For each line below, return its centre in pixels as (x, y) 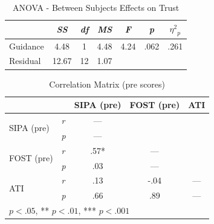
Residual (25, 61)
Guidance (27, 46)
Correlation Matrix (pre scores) (107, 84)
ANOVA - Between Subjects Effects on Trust (96, 7)
